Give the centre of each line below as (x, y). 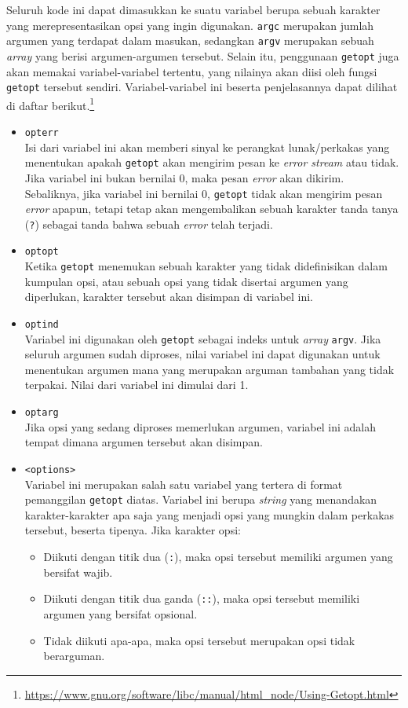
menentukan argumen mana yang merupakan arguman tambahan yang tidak (209, 369)
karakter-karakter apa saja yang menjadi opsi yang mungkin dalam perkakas (209, 514)
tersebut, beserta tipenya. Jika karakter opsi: (133, 530)
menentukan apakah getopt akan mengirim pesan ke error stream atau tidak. (212, 162)
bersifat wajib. (78, 572)
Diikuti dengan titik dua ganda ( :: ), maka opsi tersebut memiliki (202, 598)
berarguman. (74, 656)
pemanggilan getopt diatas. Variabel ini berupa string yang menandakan (201, 499)
